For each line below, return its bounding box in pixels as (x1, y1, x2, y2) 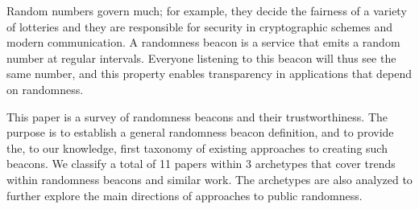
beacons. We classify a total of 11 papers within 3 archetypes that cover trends (6, 155, 396, 172)
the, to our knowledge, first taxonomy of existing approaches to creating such (6, 139, 388, 156)
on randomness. (6, 80, 84, 97)
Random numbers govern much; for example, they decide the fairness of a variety (6, 2, 407, 18)
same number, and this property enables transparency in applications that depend (6, 65, 413, 82)
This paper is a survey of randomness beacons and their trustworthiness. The (6, 108, 388, 125)
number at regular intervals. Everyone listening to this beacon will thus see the (6, 49, 396, 66)
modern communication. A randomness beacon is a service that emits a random (6, 34, 400, 51)
